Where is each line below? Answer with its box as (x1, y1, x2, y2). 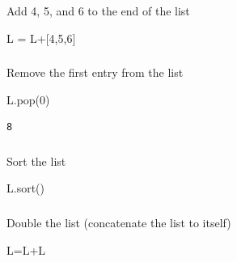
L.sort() (6, 180, 44, 196)
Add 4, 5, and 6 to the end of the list (6, 2, 190, 19)
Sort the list (6, 152, 66, 169)
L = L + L (6, 241, 46, 258)
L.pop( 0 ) (6, 91, 50, 108)
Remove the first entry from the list (6, 64, 184, 81)
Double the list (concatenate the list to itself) (6, 213, 231, 230)
